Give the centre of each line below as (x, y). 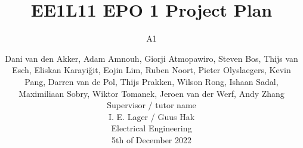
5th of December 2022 (151, 139)
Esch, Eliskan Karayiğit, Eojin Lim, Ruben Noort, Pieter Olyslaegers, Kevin (151, 70)
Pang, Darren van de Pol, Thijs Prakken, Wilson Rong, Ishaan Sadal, (151, 81)
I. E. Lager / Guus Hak (151, 116)
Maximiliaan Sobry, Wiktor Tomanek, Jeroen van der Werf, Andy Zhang (151, 93)
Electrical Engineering (151, 128)
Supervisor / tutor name (151, 105)
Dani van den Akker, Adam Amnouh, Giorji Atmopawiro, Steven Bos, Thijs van (151, 58)
